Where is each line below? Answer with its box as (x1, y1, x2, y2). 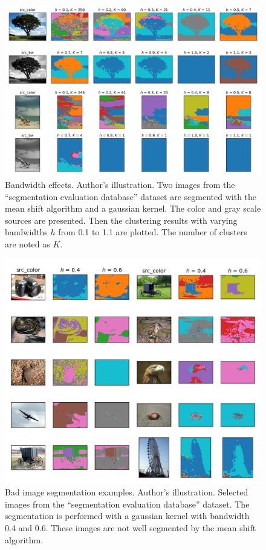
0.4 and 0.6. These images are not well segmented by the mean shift (5, 521, 256, 534)
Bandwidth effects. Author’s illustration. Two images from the (5, 178, 235, 190)
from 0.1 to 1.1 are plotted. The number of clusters (58, 226, 247, 238)
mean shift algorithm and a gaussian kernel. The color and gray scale (5, 202, 261, 215)
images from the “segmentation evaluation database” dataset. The (5, 497, 250, 510)
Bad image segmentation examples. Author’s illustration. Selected (5, 486, 248, 498)
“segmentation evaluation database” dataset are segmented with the (5, 190, 257, 203)
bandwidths (5, 226, 48, 238)
